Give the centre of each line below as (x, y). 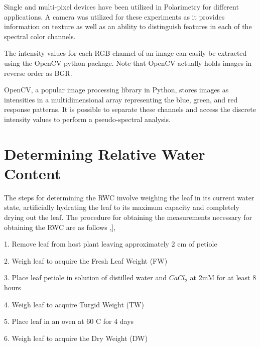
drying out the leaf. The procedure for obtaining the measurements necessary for (128, 217)
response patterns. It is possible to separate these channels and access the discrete (130, 109)
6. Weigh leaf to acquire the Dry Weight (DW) (76, 338)
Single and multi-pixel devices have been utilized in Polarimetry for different (121, 7)
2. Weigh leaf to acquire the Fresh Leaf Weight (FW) (86, 260)
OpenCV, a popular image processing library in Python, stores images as (116, 90)
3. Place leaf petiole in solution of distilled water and (85, 277)
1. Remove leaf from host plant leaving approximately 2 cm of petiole (111, 244)
